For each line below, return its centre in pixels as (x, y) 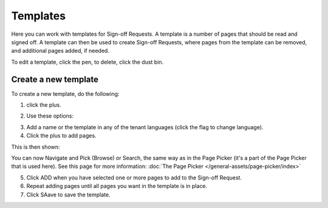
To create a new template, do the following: (65, 93)
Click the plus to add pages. (61, 136)
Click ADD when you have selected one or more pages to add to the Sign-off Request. (134, 177)
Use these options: (50, 116)
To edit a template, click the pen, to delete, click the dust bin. (87, 62)
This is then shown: (36, 147)
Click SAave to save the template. (68, 195)
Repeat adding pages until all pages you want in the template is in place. (117, 186)
